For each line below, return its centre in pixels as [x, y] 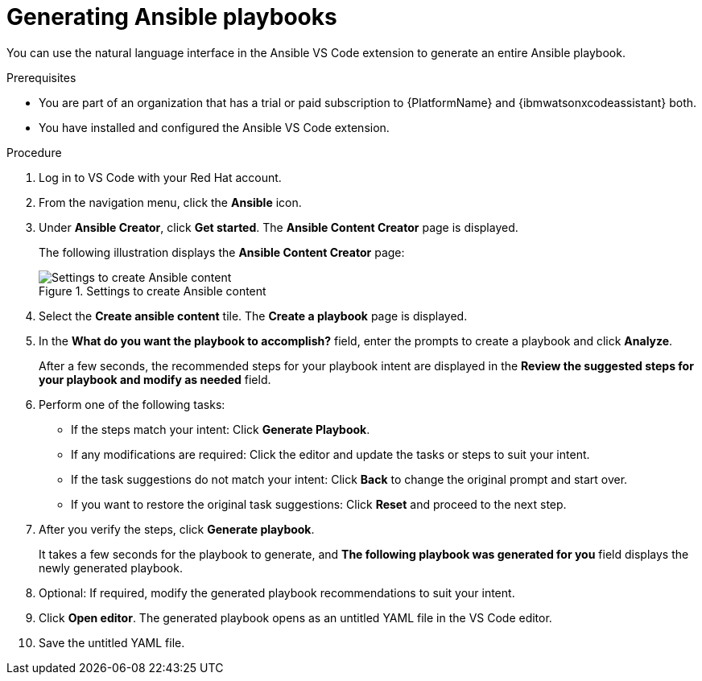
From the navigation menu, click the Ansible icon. [170, 202]
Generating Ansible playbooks [172, 17]
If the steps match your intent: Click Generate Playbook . [221, 429]
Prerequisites [41, 77]
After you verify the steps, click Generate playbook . [177, 529]
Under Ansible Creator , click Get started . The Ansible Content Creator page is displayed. [279, 227]
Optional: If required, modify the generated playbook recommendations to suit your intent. [277, 592]
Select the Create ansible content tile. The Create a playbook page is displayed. [253, 316]
